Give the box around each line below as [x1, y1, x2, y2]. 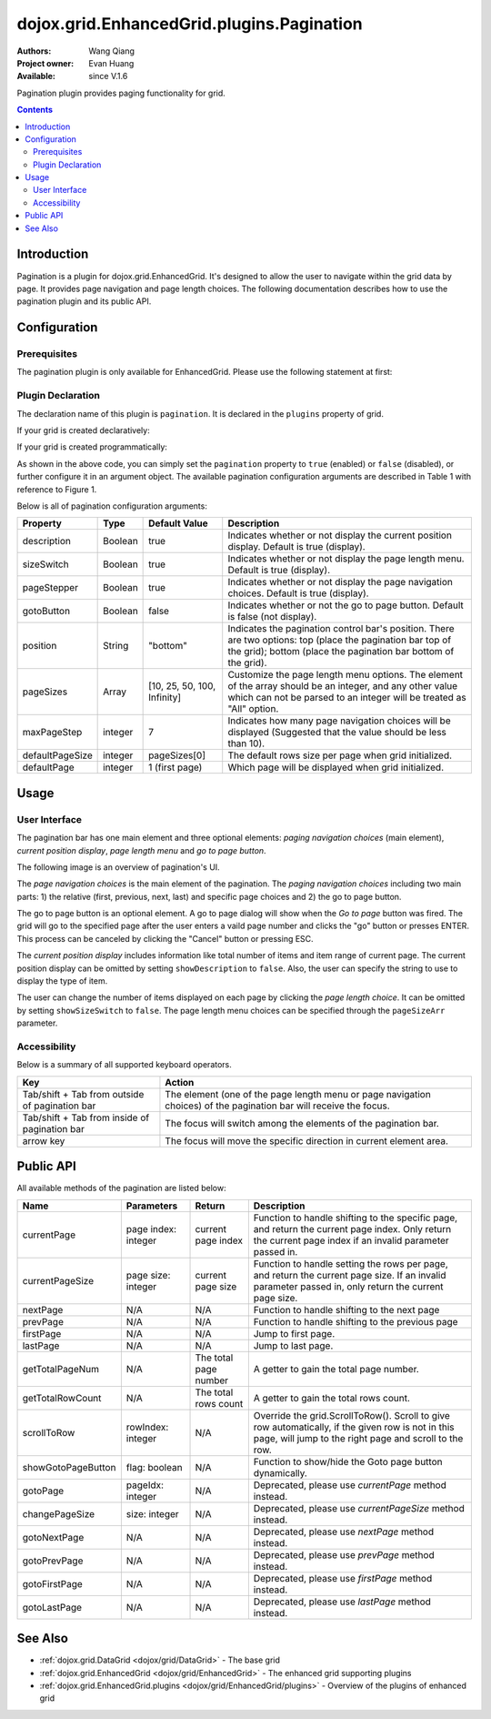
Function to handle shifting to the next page [253, 1303, 440, 1316]
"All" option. [227, 703, 279, 715]
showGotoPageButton [22, 1461, 116, 1473]
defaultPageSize [22, 749, 93, 762]
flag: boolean [125, 1461, 183, 1473]
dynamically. [253, 1466, 308, 1479]
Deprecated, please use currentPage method [253, 1479, 447, 1491]
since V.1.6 [88, 71, 128, 82]
